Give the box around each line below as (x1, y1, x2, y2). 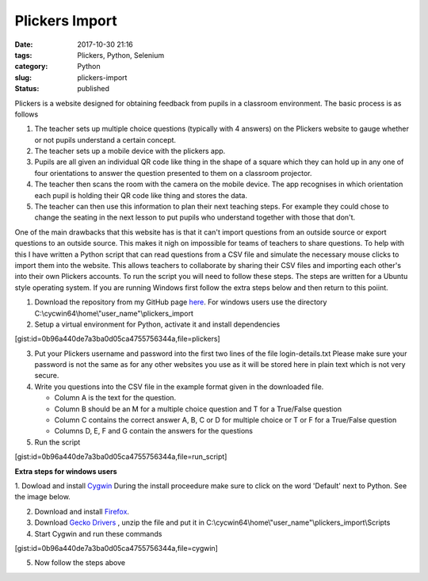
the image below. (14, 492, 71, 502)
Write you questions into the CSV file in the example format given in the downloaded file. (34, 381, 324, 392)
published (77, 84, 110, 94)
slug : (14, 72, 32, 82)
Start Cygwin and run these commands (34, 529, 162, 538)
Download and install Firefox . (34, 506, 130, 516)
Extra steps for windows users (14, 466, 118, 476)
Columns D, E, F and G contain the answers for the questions (54, 426, 254, 436)
